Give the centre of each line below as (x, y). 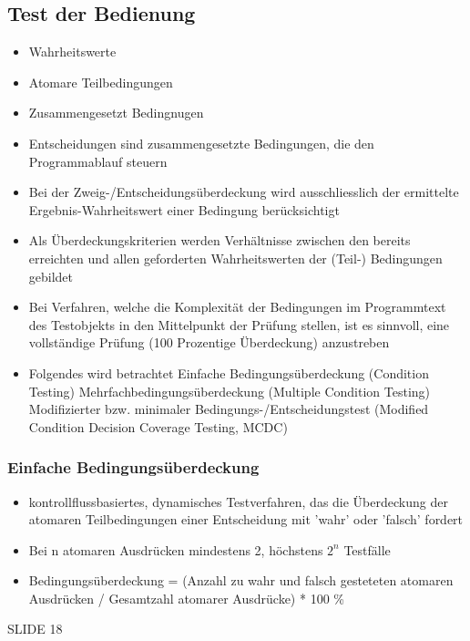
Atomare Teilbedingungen (101, 82)
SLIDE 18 (35, 629)
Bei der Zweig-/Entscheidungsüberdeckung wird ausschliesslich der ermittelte (244, 192)
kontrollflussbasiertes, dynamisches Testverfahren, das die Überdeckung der (238, 501)
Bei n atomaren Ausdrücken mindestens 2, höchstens (176, 549)
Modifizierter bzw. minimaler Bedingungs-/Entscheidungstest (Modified (229, 409)
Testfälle (367, 549)
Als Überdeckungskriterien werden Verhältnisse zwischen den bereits (220, 240)
